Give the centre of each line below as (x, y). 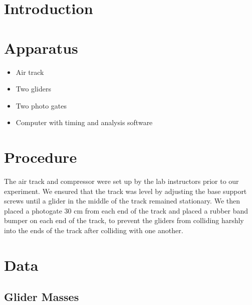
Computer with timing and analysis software (84, 122)
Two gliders (33, 89)
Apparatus (41, 47)
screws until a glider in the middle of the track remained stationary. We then (122, 201)
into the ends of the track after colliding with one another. (94, 230)
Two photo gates (41, 105)
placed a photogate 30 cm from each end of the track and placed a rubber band (126, 210)
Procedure (41, 157)
